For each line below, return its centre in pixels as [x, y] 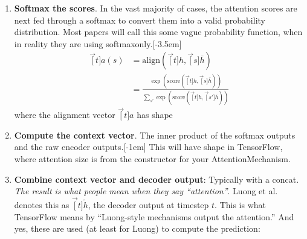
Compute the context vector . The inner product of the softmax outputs [155, 135]
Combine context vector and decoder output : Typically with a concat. [157, 179]
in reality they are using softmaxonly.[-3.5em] [98, 43]
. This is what [241, 205]
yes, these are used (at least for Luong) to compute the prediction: [137, 228]
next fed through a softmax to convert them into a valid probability [140, 20]
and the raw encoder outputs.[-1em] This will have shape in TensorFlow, [148, 147]
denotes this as [42, 205]
